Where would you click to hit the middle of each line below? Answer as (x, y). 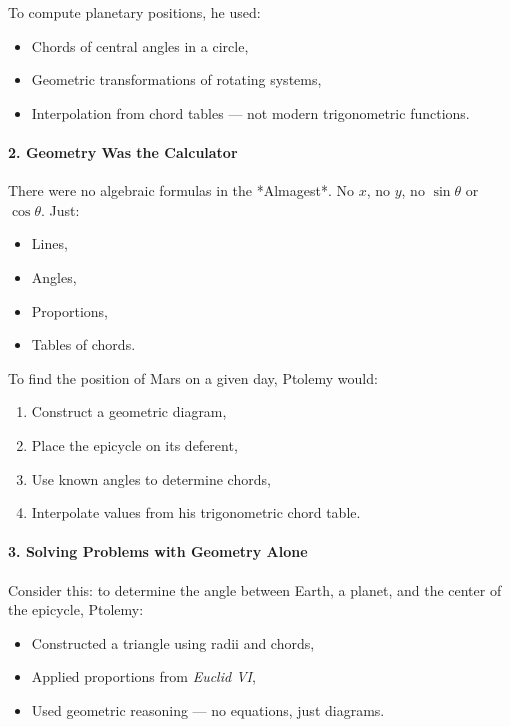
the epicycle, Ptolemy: (76, 609)
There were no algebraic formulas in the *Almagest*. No (181, 190)
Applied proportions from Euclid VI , (143, 676)
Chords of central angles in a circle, (140, 45)
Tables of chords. (83, 344)
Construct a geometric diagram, (129, 411)
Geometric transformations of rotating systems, (176, 79)
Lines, (49, 243)
